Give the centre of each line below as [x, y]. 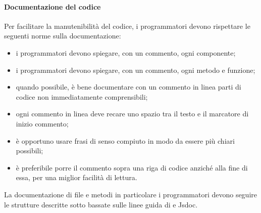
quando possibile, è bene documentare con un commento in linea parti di [128, 87]
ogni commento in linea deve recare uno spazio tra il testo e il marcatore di [132, 114]
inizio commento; [42, 123]
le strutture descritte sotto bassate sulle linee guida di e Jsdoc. [101, 204]
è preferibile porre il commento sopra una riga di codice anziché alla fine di [132, 167]
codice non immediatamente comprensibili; [82, 96]
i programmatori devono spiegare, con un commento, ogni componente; [126, 52]
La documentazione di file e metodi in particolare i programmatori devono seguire [131, 194]
